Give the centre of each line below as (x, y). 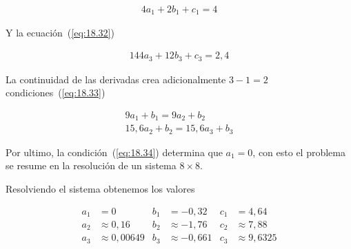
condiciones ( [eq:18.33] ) (56, 93)
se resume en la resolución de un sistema (91, 165)
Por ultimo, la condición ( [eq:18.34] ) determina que (114, 152)
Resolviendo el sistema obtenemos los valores (100, 188)
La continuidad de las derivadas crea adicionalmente (116, 79)
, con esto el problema (299, 152)
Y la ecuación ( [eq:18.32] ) (60, 33)
